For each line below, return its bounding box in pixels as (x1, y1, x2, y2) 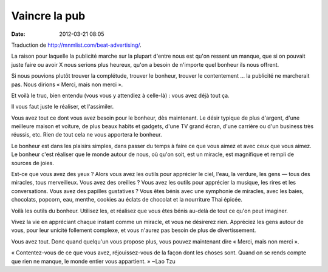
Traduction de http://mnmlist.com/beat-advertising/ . (11, 41, 142, 49)
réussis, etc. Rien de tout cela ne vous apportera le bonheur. (11, 131, 162, 138)
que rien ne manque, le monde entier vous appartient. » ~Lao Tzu (11, 257, 176, 265)
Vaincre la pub (11, 9, 86, 22)
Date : (11, 30, 26, 38)
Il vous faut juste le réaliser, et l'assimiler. (11, 103, 114, 110)
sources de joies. (11, 159, 55, 166)
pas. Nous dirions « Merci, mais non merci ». (11, 81, 123, 88)
